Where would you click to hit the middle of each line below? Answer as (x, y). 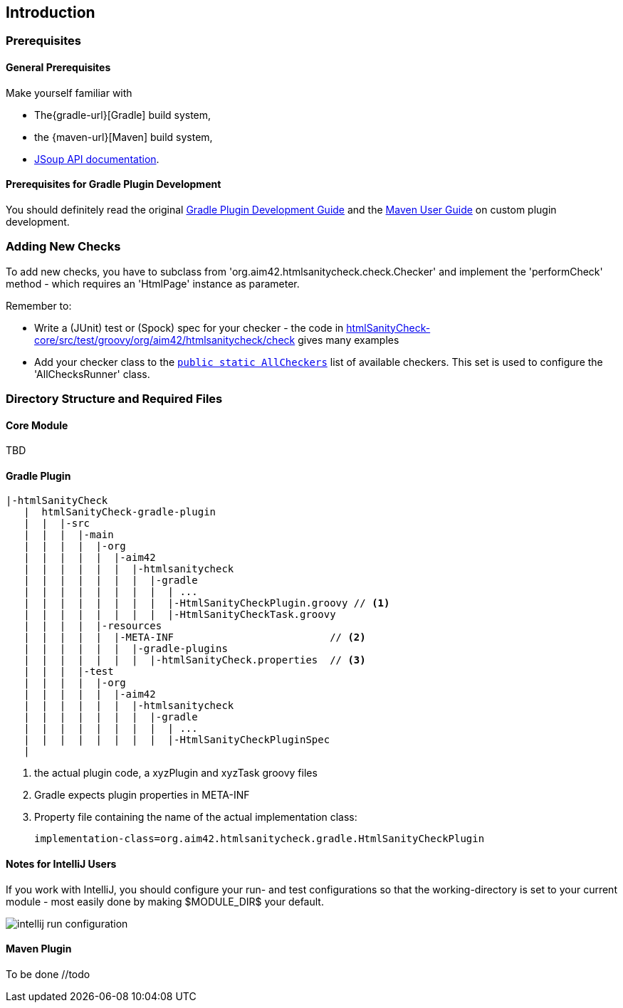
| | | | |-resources (93, 626)
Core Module (37, 425)
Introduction (51, 12)
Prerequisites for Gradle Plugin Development (114, 184)
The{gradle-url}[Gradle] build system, (123, 115)
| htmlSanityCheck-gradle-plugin (120, 512)
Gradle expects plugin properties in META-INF (142, 795)
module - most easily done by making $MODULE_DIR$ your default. (165, 901)
